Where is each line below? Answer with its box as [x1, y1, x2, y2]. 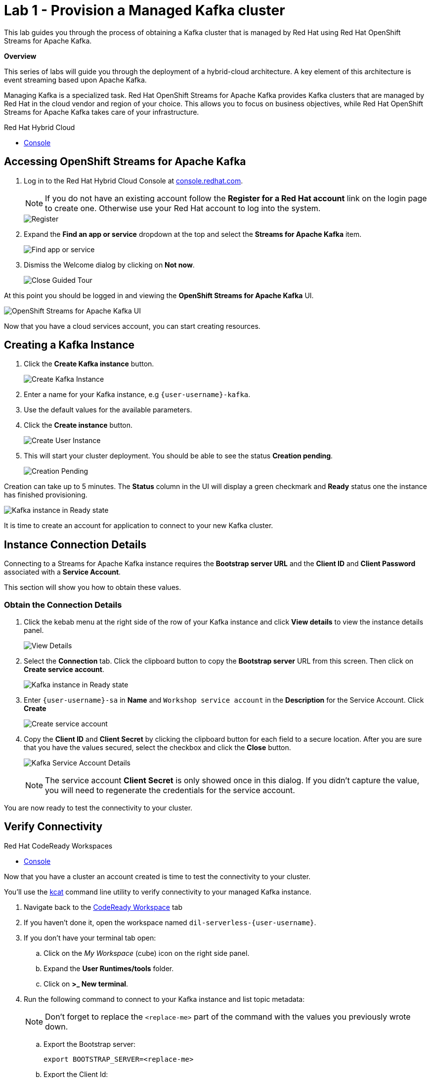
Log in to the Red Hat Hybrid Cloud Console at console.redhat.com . [24, 176, 243, 185]
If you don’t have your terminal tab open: [24, 933, 156, 942]
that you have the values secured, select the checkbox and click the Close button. [24, 743, 291, 752]
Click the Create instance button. [24, 421, 133, 430]
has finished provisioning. [4, 491, 87, 499]
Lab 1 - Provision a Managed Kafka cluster [4, 2, 285, 19]
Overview [4, 51, 37, 60]
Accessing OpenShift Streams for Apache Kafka [4, 155, 246, 168]
